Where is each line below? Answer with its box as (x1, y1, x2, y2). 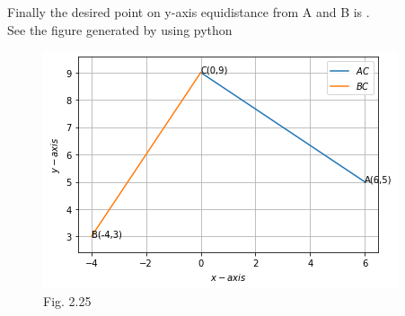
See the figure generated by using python (7, 20, 233, 39)
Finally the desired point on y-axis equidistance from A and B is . (7, 3, 370, 21)
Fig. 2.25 (43, 291, 92, 310)
